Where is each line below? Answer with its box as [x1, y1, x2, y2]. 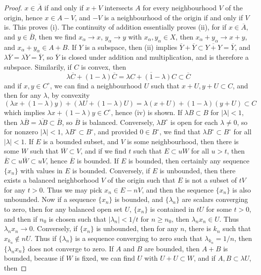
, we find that [159, 126, 201, 137]
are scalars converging [181, 194, 248, 204]
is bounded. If [77, 155, 119, 165]
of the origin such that [107, 175, 175, 185]
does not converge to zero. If [28, 243, 114, 253]
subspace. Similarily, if [4, 61, 72, 72]
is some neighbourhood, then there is [127, 136, 239, 146]
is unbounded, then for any [96, 223, 178, 234]
